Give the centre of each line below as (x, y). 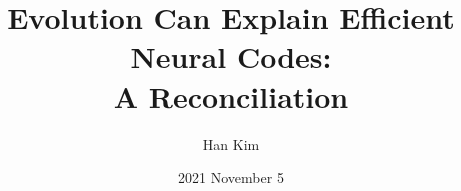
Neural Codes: (231, 56)
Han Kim (231, 143)
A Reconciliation (231, 95)
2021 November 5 (231, 177)
